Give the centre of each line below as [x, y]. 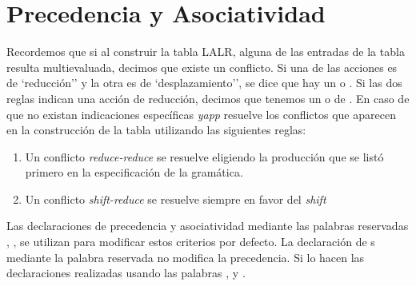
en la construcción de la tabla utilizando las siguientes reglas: [156, 130]
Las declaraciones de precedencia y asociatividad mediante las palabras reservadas [208, 226]
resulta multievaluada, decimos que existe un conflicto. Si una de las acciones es [202, 67]
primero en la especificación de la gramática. [134, 172]
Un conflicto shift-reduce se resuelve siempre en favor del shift [176, 199]
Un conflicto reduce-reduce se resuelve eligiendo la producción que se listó [204, 156]
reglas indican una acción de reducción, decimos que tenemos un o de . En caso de [208, 98]
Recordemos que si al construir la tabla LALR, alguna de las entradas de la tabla [206, 52]
